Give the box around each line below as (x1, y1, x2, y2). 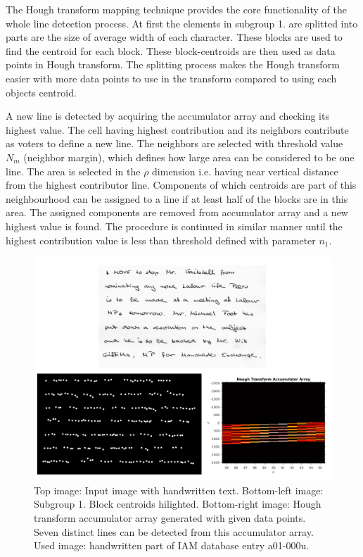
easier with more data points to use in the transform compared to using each (6, 70, 337, 85)
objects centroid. (6, 85, 77, 99)
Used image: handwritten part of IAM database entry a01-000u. (34, 538, 310, 553)
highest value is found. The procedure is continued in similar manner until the (6, 218, 343, 233)
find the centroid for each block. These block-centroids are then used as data (6, 43, 336, 58)
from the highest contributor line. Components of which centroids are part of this (6, 177, 357, 192)
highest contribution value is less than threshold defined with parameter (6, 232, 316, 247)
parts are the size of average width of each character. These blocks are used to (6, 30, 343, 44)
